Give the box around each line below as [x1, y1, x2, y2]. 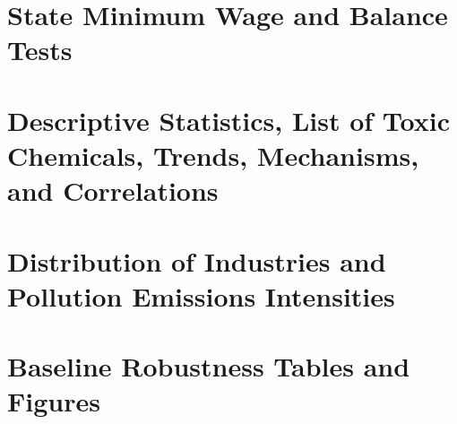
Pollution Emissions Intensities [7, 277, 395, 314]
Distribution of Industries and [7, 242, 386, 279]
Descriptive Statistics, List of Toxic [7, 101, 451, 138]
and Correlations [7, 172, 219, 209]
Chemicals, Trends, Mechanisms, [7, 136, 419, 173]
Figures [7, 383, 100, 420]
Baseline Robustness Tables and [7, 348, 410, 385]
